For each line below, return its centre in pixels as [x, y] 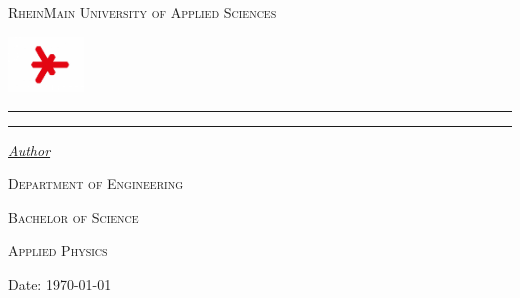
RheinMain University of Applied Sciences [142, 12]
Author [29, 149]
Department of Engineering [96, 183]
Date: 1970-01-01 [60, 283]
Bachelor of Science [73, 216]
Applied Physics [58, 250]
